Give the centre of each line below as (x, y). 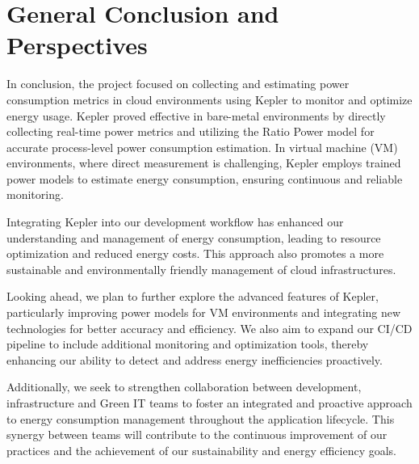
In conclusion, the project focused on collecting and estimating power (178, 84)
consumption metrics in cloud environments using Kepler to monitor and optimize (209, 99)
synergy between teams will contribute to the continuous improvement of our (197, 434)
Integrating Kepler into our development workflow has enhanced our (175, 222)
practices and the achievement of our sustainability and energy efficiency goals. (202, 450)
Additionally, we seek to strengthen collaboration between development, (184, 387)
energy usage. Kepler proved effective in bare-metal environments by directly (196, 115)
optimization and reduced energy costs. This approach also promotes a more (195, 253)
